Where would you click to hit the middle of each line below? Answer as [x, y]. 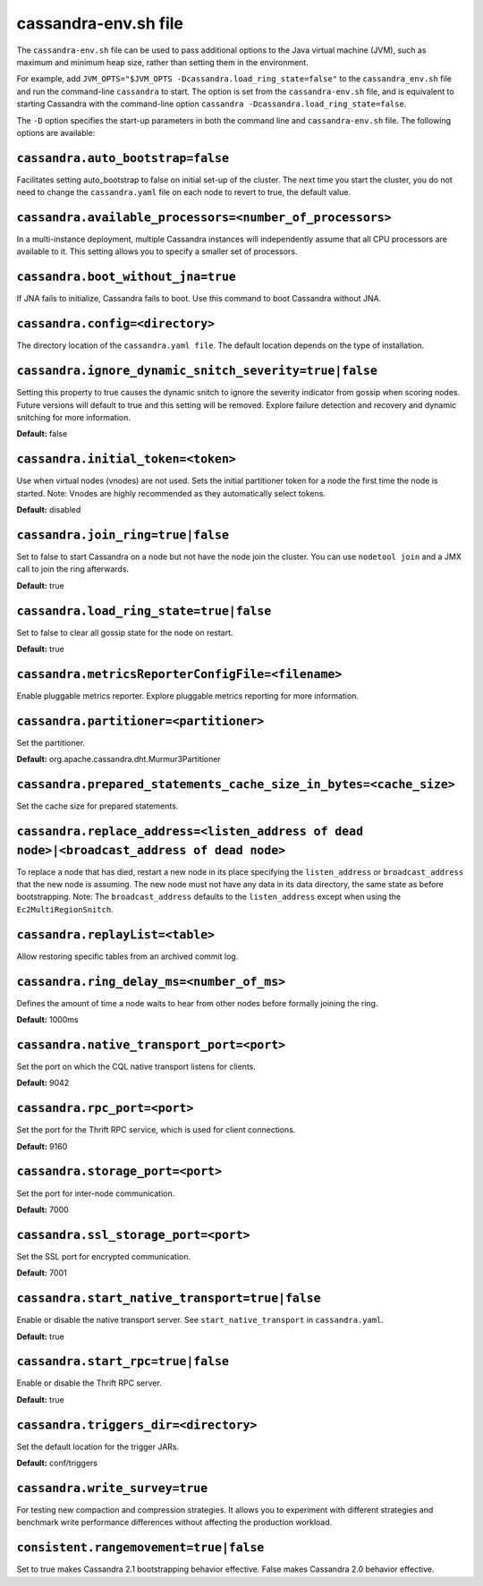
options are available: [56, 132]
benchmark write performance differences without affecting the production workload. [174, 1522]
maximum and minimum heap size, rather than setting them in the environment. [162, 62]
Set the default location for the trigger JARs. [97, 1446]
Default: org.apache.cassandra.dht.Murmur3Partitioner [119, 759]
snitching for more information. [74, 417]
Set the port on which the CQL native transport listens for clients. [136, 1066]
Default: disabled [49, 510]
